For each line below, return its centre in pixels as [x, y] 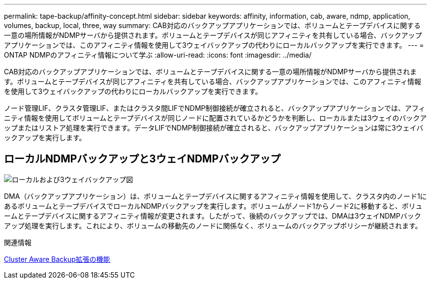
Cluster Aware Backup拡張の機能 [57, 259]
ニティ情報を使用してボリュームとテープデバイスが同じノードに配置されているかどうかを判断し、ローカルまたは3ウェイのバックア [215, 118]
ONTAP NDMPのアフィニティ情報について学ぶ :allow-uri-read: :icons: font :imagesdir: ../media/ [158, 55]
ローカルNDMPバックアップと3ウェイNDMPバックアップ [142, 159]
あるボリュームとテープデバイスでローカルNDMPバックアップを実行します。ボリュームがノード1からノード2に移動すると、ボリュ [213, 206]
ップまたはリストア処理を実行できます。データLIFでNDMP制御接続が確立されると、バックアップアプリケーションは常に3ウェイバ [214, 128]
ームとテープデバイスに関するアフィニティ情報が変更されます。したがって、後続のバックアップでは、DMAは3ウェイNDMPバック [213, 216]
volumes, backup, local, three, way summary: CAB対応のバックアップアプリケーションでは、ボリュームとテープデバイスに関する [212, 25]
